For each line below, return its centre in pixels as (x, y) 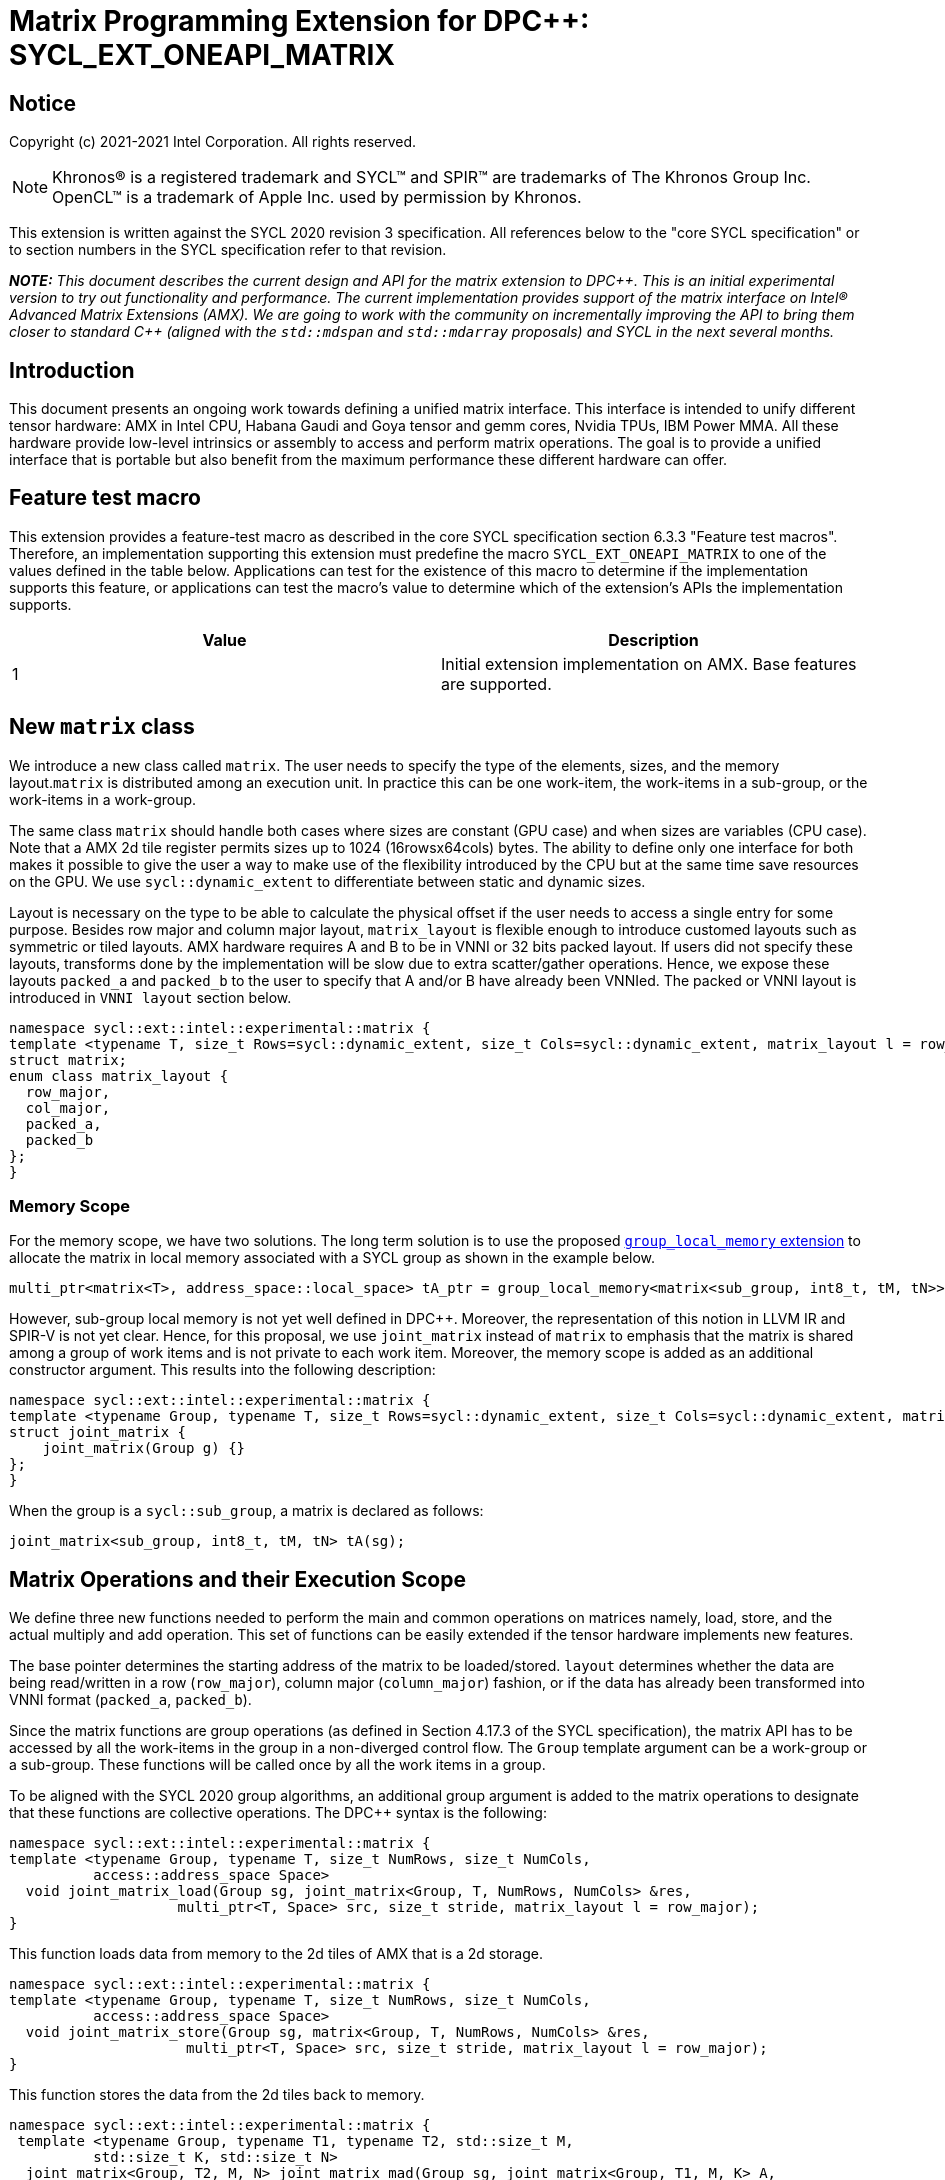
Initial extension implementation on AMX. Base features (649, 663)
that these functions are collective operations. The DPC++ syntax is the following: (278, 1813)
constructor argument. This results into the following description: (222, 1370)
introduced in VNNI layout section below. (150, 997)
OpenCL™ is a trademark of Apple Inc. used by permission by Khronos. (317, 197)
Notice (43, 103)
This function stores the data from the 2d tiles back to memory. (217, 2095)
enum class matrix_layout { (119, 1075)
